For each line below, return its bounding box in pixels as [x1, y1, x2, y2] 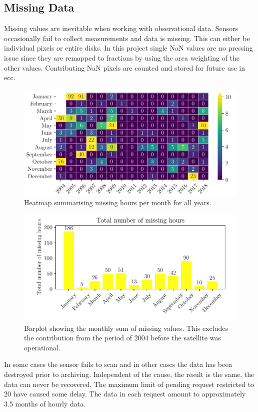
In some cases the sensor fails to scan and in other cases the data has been [4, 359, 232, 369]
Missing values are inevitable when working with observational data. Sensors [4, 23, 238, 34]
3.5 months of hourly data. [4, 398, 86, 408]
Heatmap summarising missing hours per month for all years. [24, 197, 211, 208]
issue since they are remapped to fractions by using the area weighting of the [4, 52, 240, 63]
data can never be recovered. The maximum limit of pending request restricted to [4, 378, 254, 389]
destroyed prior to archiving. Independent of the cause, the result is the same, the [4, 368, 254, 379]
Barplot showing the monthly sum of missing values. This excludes [24, 322, 228, 333]
